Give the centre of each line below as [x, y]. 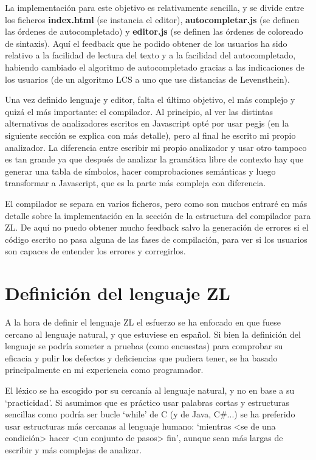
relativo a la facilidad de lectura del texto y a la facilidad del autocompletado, [150, 55]
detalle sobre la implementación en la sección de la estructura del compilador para [158, 215]
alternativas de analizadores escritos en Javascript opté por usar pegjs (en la [147, 123]
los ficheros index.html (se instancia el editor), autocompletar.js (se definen [152, 19]
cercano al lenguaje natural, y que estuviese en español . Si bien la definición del [153, 334]
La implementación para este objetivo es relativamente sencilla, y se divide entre [155, 7]
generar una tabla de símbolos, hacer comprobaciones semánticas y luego [140, 171]
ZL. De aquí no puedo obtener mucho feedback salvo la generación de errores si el [157, 227]
